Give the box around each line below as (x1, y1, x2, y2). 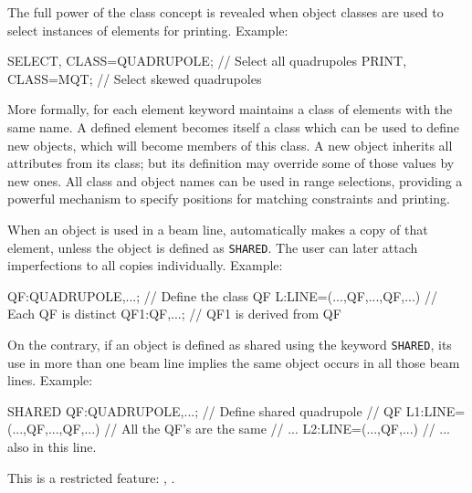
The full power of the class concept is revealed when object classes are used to (7, 3, 444, 21)
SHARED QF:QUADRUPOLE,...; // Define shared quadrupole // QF (7, 401, 403, 420)
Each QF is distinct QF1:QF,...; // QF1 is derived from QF (7, 304, 341, 323)
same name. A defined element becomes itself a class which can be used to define (7, 117, 460, 136)
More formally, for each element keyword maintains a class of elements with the (7, 100, 453, 119)
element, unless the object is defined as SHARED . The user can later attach (7, 237, 418, 257)
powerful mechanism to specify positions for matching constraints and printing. (7, 189, 450, 208)
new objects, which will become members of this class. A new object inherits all (7, 135, 453, 154)
